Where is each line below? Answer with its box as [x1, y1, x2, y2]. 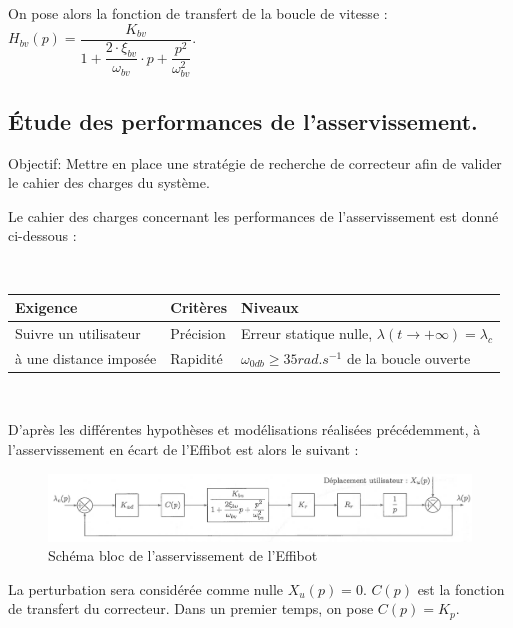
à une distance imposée [15, 347, 157, 368]
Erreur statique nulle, [241, 322, 373, 343]
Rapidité [170, 347, 223, 368]
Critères [170, 297, 228, 318]
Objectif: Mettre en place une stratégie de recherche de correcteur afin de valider [8, 152, 502, 173]
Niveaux [241, 297, 299, 318]
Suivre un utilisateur [15, 322, 141, 343]
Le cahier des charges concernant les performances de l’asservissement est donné [8, 205, 499, 226]
